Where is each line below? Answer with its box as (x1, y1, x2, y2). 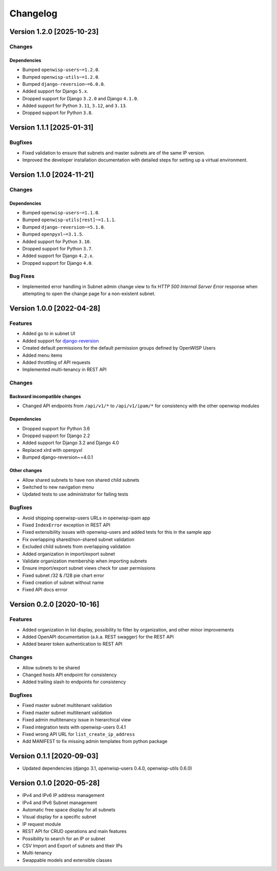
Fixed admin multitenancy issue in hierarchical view (22, 717, 131, 723)
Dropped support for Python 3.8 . (22, 110, 93, 116)
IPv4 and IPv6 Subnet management (22, 800, 97, 806)
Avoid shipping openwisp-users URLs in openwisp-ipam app (22, 515, 151, 521)
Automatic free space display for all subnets (22, 807, 115, 813)
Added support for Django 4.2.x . (22, 252, 94, 259)
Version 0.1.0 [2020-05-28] (9, 779, 100, 788)
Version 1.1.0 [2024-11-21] (9, 170, 94, 179)
